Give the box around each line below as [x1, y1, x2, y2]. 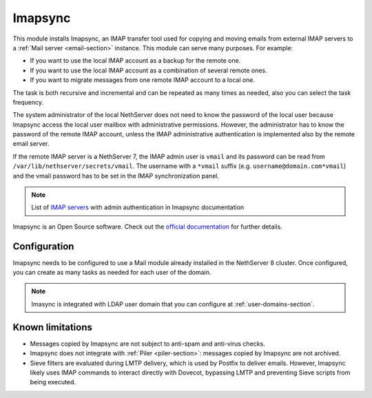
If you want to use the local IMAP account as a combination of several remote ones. [30, 66, 268, 74]
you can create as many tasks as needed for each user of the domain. [12, 269, 211, 277]
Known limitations [12, 321, 92, 333]
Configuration [12, 240, 74, 252]
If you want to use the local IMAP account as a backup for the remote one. [30, 56, 241, 65]
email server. [12, 140, 50, 148]
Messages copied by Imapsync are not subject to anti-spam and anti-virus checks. [30, 339, 265, 348]
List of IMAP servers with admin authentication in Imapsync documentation [31, 203, 245, 211]
